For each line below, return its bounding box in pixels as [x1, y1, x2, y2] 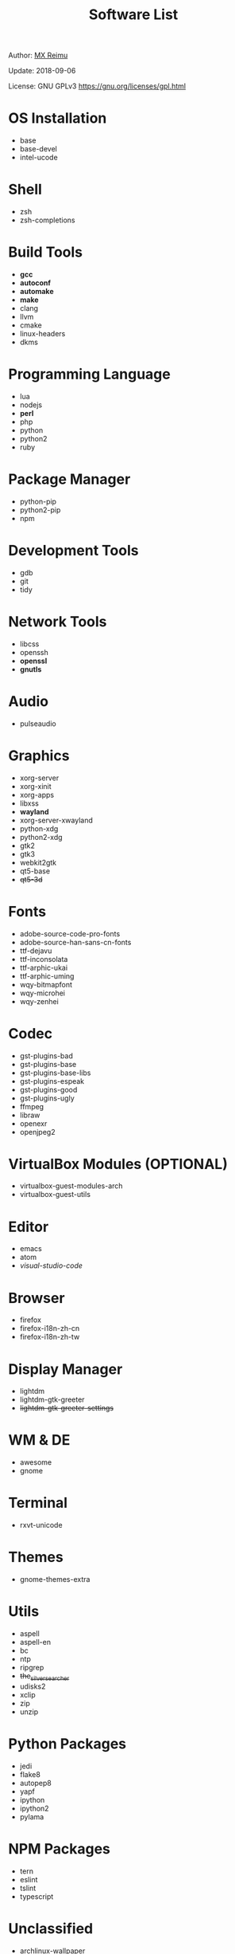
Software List [88, 6, 179, 24]
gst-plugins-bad [19, 1050, 73, 1061]
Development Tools [8, 542, 139, 559]
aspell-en [19, 1638, 52, 1646]
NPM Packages [8, 1839, 111, 1858]
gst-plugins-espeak [19, 1076, 85, 1085]
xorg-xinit [19, 781, 52, 791]
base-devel [19, 144, 57, 154]
